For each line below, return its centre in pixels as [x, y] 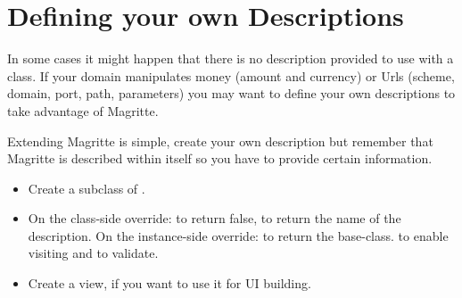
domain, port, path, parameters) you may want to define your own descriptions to [231, 93]
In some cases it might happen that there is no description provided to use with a [231, 58]
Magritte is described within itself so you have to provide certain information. [220, 158]
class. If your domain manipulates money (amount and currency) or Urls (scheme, [231, 75]
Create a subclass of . [87, 188]
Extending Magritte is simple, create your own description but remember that [220, 141]
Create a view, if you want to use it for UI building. [169, 283]
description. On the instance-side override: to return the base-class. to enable [238, 235]
